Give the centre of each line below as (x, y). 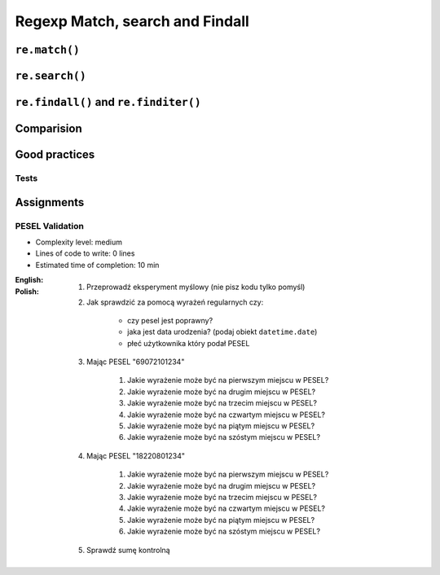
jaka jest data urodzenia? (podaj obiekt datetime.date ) (222, 332)
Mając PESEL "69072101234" (136, 362)
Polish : (27, 291)
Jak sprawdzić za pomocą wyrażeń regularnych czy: (175, 302)
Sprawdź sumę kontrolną (128, 550)
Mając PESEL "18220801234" (136, 455)
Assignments (50, 202)
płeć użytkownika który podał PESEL (189, 343)
